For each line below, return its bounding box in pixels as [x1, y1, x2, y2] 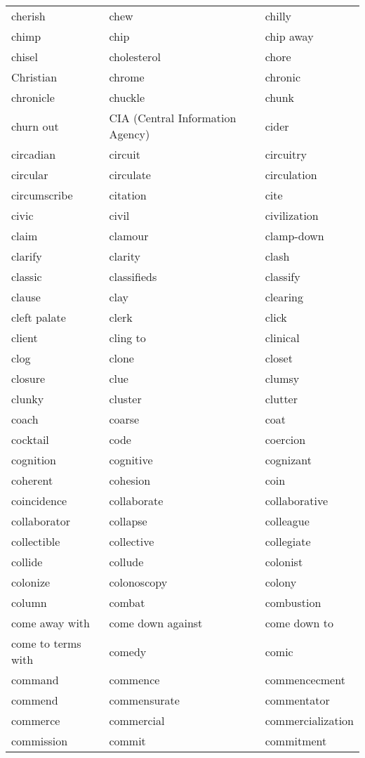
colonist [265, 554, 303, 570]
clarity [109, 248, 140, 264]
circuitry [265, 146, 307, 162]
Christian [11, 69, 58, 85]
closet [265, 350, 293, 366]
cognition [11, 452, 57, 468]
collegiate [265, 533, 311, 549]
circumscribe [11, 187, 73, 203]
